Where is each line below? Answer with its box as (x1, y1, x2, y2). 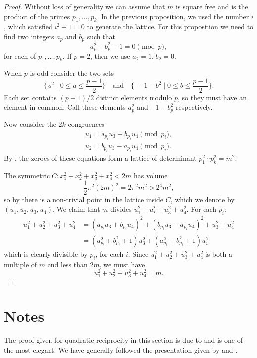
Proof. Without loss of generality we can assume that (4, 1, 165, 11)
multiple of (4, 259, 37, 269)
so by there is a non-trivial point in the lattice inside (4, 194, 163, 204)
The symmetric (4, 170, 50, 180)
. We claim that (52, 204, 100, 214)
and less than (47, 259, 88, 269)
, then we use (90, 51, 130, 61)
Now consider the (4, 119, 56, 129)
